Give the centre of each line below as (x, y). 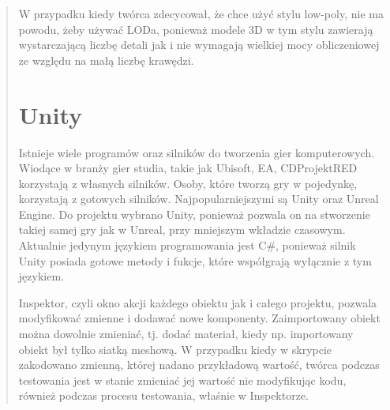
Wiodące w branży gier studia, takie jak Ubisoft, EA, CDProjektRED (188, 168)
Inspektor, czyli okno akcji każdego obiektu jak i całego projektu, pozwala (198, 302)
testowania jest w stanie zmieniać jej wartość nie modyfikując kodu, (182, 380)
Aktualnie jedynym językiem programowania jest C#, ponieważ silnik (187, 245)
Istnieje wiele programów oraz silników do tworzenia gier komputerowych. (197, 152)
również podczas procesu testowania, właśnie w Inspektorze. (164, 395)
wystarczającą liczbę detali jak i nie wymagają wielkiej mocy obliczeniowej (199, 45)
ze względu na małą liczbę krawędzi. (106, 60)
